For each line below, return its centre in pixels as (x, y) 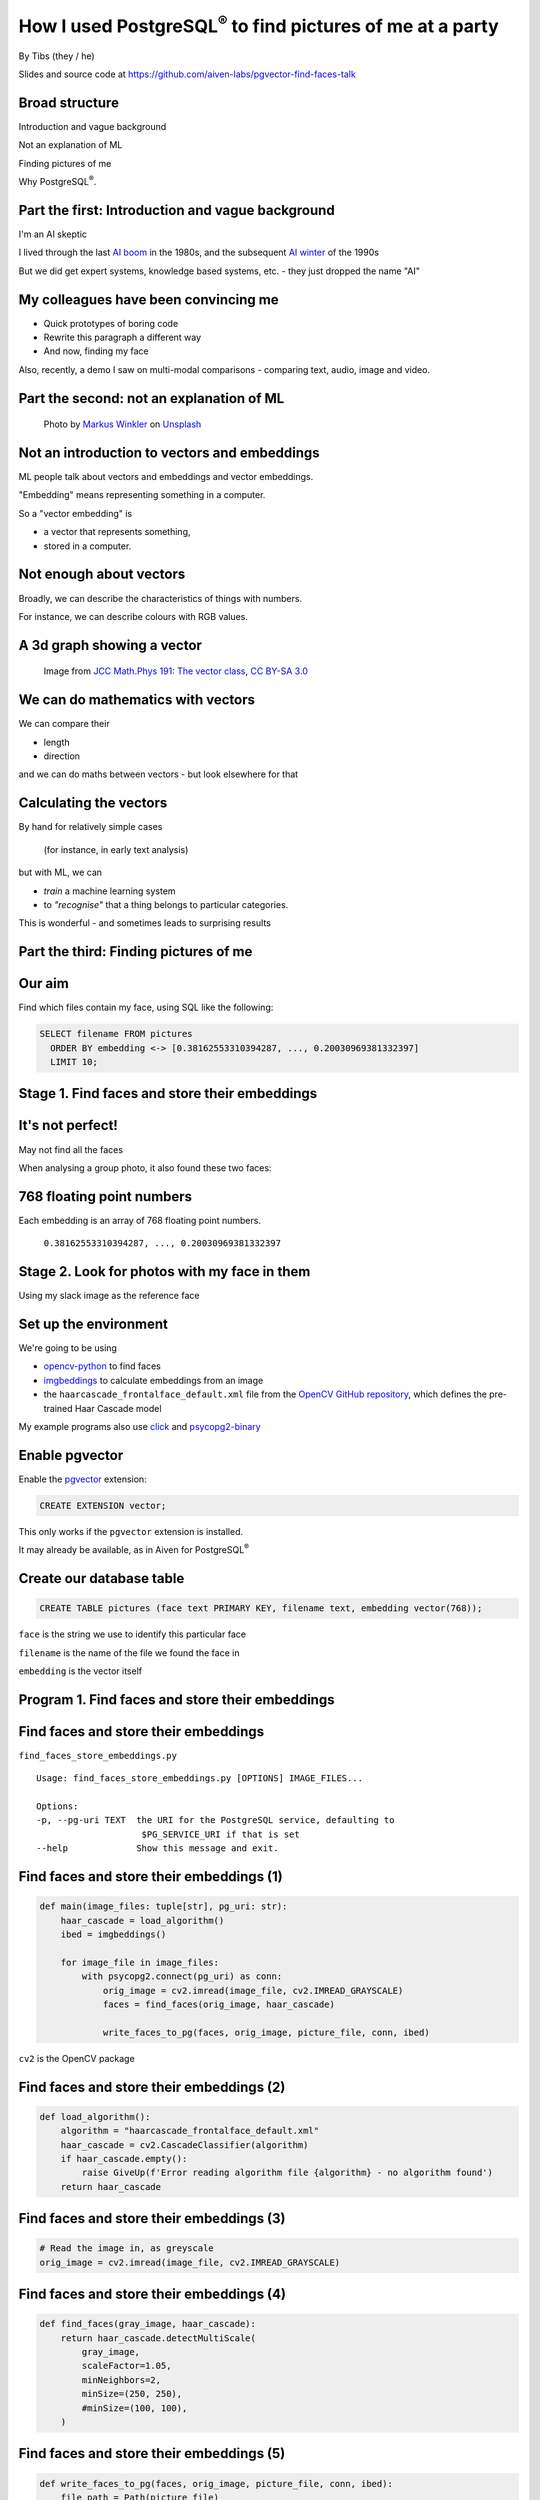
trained (58, 1408)
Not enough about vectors (102, 574)
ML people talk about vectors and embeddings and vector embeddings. (166, 477)
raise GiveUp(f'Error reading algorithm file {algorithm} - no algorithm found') (287, 2173)
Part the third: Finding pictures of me (135, 951)
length (56, 742)
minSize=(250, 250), (132, 2394)
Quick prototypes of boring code (111, 323)
